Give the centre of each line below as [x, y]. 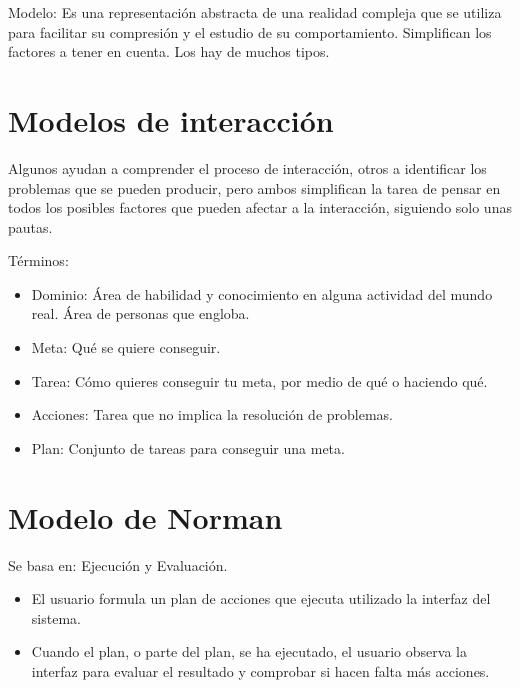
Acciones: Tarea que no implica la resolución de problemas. [212, 414]
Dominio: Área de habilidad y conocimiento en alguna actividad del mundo [262, 293]
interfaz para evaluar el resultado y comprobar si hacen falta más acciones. [260, 670]
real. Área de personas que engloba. [140, 313]
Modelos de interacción [171, 119]
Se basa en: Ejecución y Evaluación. [118, 564]
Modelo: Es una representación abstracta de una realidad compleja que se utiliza [255, 12]
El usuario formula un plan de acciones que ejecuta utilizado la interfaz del [261, 598]
